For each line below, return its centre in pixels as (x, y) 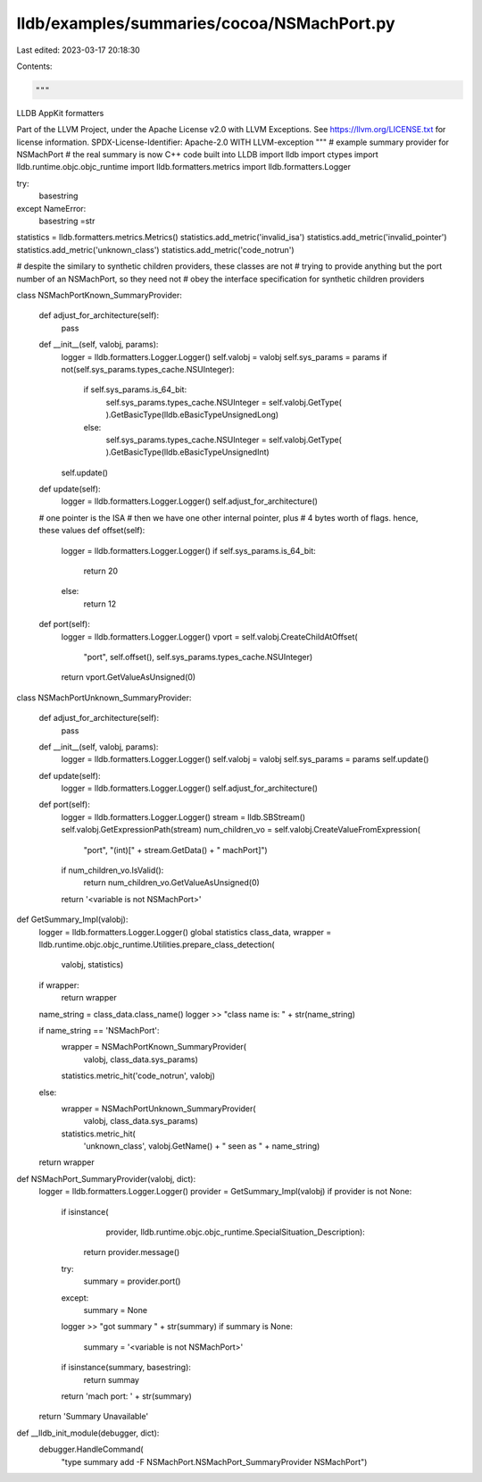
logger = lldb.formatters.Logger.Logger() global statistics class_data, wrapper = (185, 932)
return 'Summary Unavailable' (94, 1417)
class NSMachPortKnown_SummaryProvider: (100, 295)
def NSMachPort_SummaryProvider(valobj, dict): (106, 1178)
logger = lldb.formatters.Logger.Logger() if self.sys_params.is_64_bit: (188, 550)
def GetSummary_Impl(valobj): (72, 919)
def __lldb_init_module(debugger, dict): (88, 1433)
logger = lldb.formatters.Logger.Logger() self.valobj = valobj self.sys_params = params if (224, 356)
